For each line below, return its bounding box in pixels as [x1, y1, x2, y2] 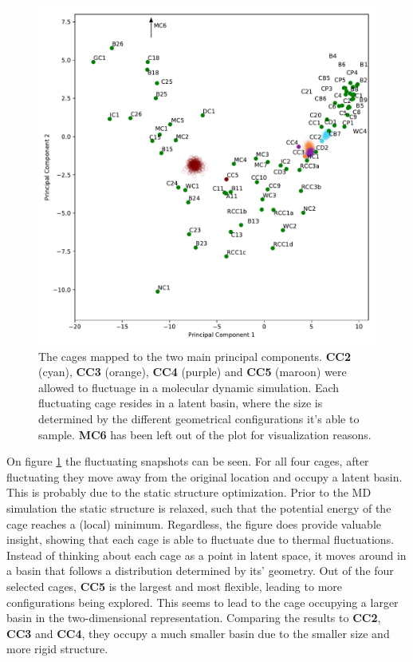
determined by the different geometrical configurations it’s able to [38, 410, 360, 426]
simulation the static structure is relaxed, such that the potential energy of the [6, 499, 391, 516]
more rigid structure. [6, 640, 108, 657]
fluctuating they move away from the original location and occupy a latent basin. [6, 468, 403, 485]
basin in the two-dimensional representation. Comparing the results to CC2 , [6, 609, 381, 626]
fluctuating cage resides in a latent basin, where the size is [38, 394, 323, 411]
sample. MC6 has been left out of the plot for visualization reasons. [38, 426, 372, 442]
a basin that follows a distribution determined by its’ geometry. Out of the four [6, 562, 394, 579]
